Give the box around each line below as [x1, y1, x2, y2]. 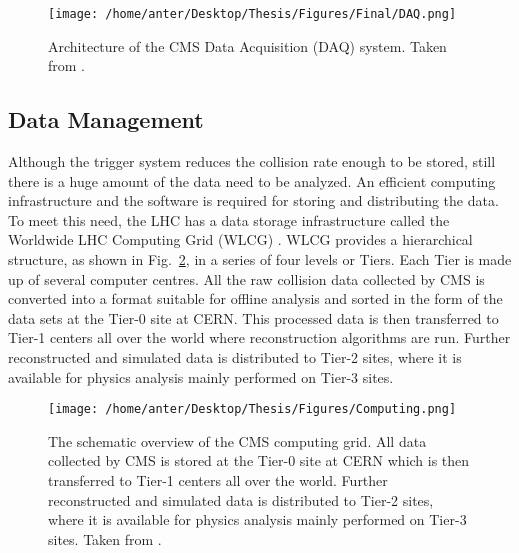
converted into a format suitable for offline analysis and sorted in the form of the [8, 288, 503, 309]
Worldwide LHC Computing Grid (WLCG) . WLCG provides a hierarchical [8, 229, 473, 250]
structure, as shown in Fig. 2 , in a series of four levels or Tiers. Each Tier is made [8, 249, 512, 270]
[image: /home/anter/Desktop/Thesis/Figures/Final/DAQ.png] [48, 7, 457, 21]
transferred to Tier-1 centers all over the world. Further [48, 470, 388, 491]
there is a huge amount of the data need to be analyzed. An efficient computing [8, 170, 496, 191]
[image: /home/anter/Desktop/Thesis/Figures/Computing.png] [48, 402, 457, 417]
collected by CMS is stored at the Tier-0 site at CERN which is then [48, 450, 470, 471]
